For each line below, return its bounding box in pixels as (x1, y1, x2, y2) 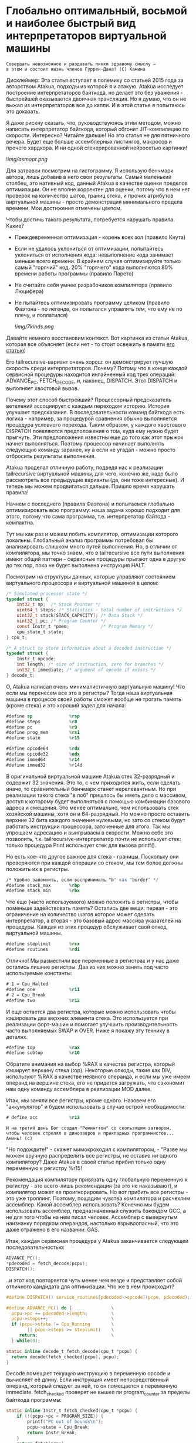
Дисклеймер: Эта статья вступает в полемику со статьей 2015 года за (6, 77, 184, 84)
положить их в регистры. (6, 865, 69, 872)
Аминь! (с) (6, 1136, 33, 1142)
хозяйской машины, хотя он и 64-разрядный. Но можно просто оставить (6, 810, 190, 817)
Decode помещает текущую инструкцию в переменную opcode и (6, 1370, 171, 1377)
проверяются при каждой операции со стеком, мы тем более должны (6, 859, 183, 866)
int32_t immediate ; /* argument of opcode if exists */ (16, 667, 157, 673)
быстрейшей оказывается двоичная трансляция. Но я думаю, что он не (6, 95, 187, 102)
